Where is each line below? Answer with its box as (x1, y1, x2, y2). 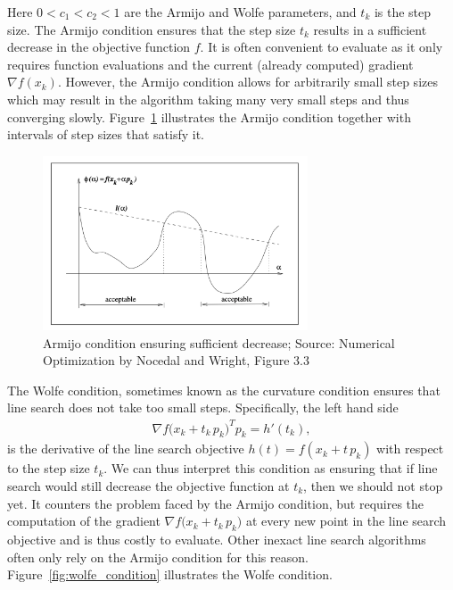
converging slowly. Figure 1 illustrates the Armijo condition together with (7, 107, 411, 126)
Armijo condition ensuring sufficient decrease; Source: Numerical (43, 333, 395, 352)
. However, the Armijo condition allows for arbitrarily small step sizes (57, 72, 438, 91)
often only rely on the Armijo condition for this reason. (7, 547, 309, 566)
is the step (374, 3, 432, 21)
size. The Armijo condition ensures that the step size (7, 20, 296, 38)
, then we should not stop (303, 476, 443, 494)
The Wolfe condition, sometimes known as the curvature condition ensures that (7, 380, 441, 399)
